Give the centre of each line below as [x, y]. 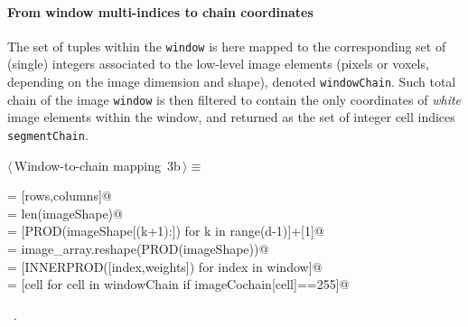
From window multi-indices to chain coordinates [160, 11]
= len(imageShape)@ [65, 213]
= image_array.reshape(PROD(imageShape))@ [138, 248]
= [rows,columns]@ [60, 196]
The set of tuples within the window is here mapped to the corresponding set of [227, 46]
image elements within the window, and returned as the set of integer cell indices [231, 117]
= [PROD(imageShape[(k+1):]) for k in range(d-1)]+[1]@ [166, 231]
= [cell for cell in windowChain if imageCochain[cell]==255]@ [178, 284]
